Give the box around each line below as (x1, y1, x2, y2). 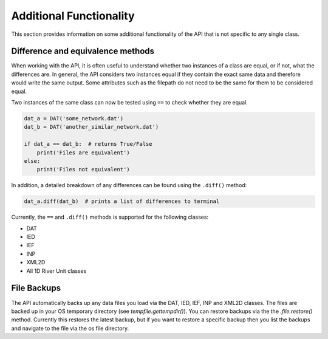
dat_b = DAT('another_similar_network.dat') (24, 123, 159, 131)
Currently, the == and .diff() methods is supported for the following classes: (11, 213, 209, 221)
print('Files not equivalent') (36, 166, 130, 173)
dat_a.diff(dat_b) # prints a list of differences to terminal (24, 198, 220, 205)
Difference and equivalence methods (11, 46, 155, 56)
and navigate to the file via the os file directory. (11, 324, 129, 332)
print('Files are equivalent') (36, 149, 130, 156)
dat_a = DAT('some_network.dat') (24, 115, 124, 122)
